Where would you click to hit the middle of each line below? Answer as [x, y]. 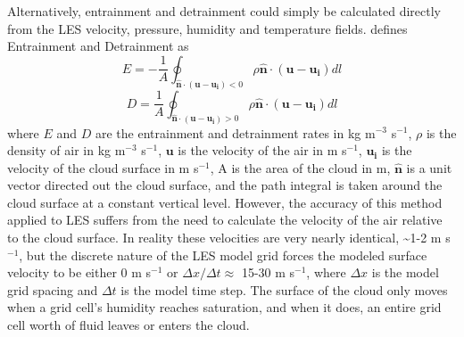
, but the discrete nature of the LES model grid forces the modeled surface [223, 255]
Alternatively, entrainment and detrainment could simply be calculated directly [224, 11]
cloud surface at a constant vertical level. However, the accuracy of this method [225, 202]
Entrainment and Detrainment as [98, 46]
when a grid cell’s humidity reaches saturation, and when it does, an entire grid [224, 307]
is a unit [429, 167]
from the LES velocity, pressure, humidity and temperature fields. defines [207, 28]
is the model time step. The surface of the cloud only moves [284, 289]
